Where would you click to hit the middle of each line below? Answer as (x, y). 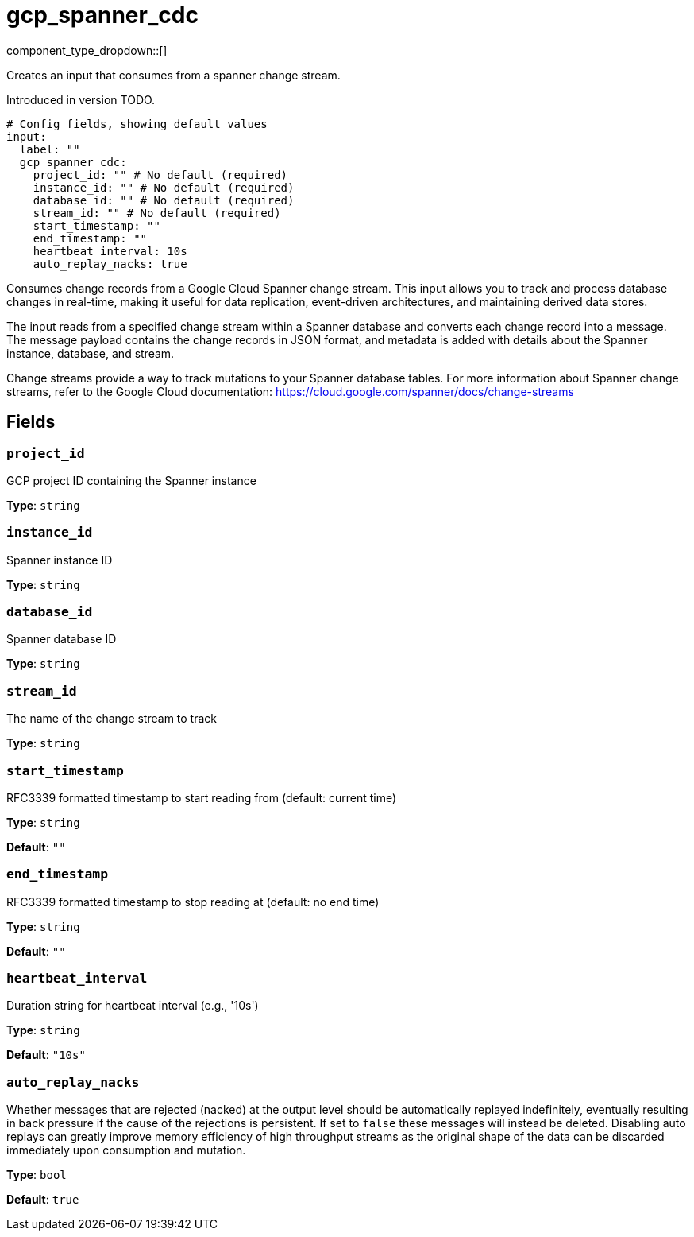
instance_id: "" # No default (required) (164, 187)
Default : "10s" (46, 1055)
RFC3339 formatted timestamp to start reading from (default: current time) (202, 797)
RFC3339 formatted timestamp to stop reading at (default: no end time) (193, 902)
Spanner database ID (62, 639)
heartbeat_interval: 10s (110, 251)
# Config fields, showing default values (137, 124)
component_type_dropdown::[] (87, 50)
